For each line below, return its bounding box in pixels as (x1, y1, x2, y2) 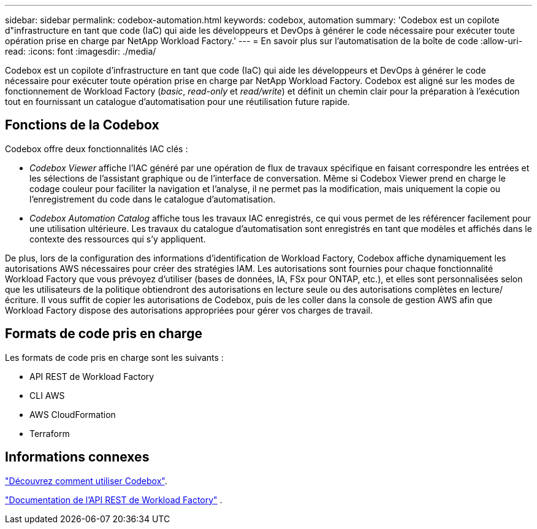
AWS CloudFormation (29, 409, 116, 420)
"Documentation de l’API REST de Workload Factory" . (5, 494, 223, 505)
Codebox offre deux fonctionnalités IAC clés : (5, 143, 188, 154)
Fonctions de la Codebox (5, 117, 159, 133)
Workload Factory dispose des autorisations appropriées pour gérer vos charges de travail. (5, 304, 373, 315)
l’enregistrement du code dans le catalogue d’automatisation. (29, 193, 276, 204)
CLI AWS (29, 390, 65, 401)
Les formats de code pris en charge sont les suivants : (5, 352, 224, 363)
